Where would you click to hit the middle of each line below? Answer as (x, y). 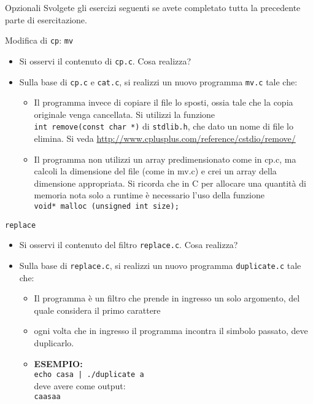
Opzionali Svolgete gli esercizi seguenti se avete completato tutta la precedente (153, 7)
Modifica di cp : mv (39, 40)
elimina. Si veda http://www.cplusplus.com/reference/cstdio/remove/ (165, 138)
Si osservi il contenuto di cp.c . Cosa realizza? (105, 60)
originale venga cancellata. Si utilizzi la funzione (125, 114)
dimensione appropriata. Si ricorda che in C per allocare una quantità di (170, 183)
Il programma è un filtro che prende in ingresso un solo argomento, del (167, 298)
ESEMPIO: (58, 363)
